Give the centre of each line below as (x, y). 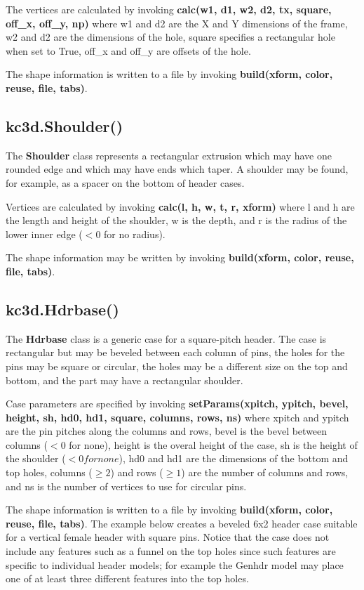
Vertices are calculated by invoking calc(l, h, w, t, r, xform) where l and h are (180, 206)
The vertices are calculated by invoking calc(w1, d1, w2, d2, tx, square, (169, 9)
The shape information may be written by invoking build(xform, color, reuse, (180, 257)
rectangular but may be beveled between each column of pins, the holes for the (175, 352)
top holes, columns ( (49, 472)
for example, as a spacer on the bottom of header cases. (125, 182)
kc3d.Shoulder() (65, 125)
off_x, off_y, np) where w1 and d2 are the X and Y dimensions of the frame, (177, 23)
